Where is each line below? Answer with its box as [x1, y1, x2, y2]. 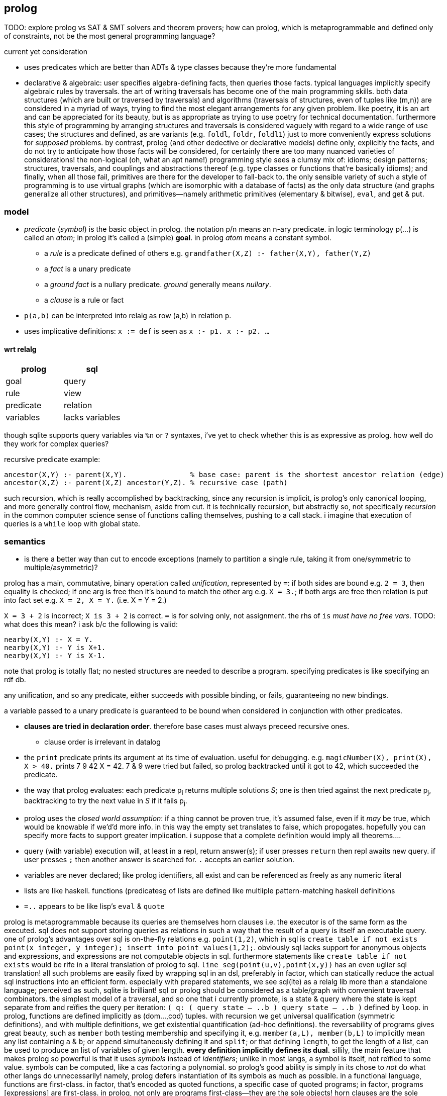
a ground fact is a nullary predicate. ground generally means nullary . [44, 280, 271, 289]
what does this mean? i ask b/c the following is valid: [4, 620, 178, 629]
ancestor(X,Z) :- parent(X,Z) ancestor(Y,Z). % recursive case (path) [4, 479, 288, 487]
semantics [4, 536, 46, 546]
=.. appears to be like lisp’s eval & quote [24, 901, 165, 910]
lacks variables [64, 412, 121, 423]
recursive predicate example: [4, 455, 100, 464]
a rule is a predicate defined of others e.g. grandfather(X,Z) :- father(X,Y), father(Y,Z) [44, 249, 371, 258]
